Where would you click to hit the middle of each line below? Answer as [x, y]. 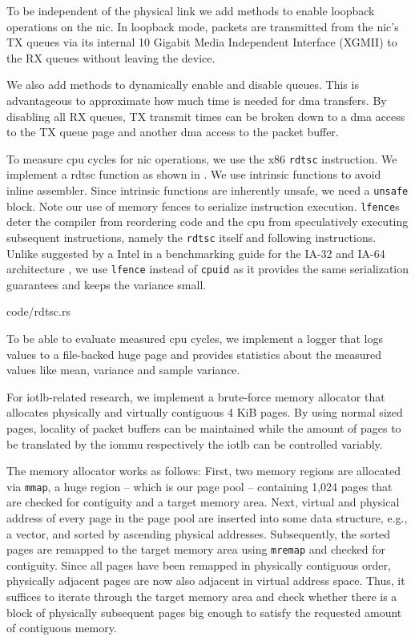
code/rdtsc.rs [38, 311]
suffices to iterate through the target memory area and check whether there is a [202, 597]
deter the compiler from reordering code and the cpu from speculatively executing [207, 222]
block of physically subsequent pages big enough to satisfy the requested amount [204, 612]
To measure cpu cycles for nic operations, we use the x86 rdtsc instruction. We [202, 158]
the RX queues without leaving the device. [111, 57]
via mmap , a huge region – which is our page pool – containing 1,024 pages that [199, 486]
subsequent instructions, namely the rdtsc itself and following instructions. [191, 237]
